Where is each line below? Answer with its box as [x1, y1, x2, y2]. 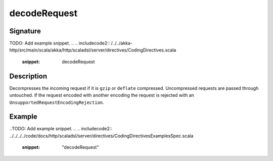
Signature [9, 27, 41, 35]
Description [9, 72, 48, 80]
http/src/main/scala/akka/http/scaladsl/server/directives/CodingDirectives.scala [9, 47, 176, 53]
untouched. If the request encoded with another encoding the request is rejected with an [9, 92, 195, 98]
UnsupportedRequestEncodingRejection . [9, 99, 105, 105]
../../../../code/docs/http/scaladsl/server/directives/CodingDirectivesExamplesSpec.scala [9, 133, 194, 139]
